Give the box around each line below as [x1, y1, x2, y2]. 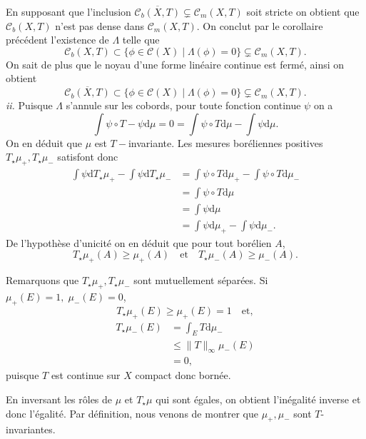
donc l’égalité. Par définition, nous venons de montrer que [6, 405, 258, 420]
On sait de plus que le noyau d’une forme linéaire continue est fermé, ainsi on [6, 56, 345, 71]
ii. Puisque [6, 98, 53, 113]
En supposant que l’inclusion [6, 4, 131, 19]
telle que [122, 32, 160, 47]
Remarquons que [6, 273, 79, 288]
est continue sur [51, 368, 121, 383]
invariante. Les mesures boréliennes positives [128, 135, 323, 150]
